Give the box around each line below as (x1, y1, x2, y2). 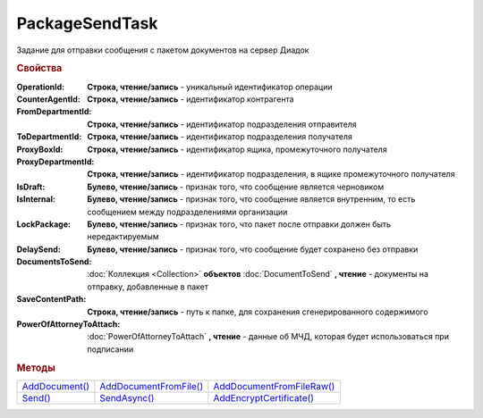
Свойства (16, 63, 63, 75)
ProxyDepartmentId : (16, 156, 95, 167)
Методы (16, 362, 55, 374)
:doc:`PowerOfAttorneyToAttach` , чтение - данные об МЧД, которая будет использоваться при (87, 331, 449, 342)
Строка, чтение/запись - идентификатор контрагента (87, 94, 294, 104)
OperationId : (16, 81, 65, 92)
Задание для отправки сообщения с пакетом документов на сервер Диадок (16, 45, 309, 55)
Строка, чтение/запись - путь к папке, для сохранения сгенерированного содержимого (87, 306, 428, 317)
